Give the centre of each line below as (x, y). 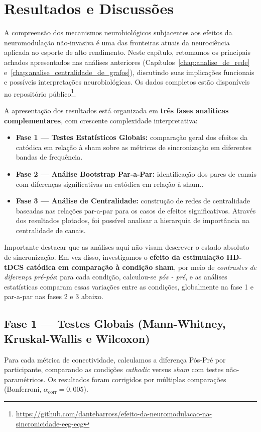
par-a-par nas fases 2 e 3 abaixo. (54, 296)
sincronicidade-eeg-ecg (50, 423)
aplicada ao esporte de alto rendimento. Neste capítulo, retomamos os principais (127, 52)
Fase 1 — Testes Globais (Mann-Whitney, (115, 323)
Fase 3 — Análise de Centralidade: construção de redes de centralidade (133, 201)
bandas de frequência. (49, 157)
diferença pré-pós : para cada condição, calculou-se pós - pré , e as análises (116, 277)
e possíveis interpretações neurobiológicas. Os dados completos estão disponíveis (127, 82)
